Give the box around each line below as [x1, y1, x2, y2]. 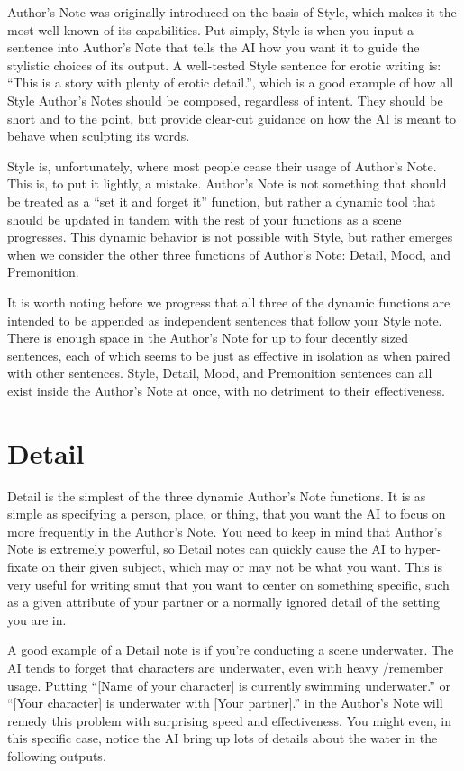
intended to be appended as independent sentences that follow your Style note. [7, 310, 442, 329]
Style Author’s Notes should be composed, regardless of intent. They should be [7, 90, 443, 109]
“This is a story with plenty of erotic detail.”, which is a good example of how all [7, 73, 454, 92]
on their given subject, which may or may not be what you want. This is [41, 556, 442, 575]
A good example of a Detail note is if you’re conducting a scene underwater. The [7, 640, 454, 659]
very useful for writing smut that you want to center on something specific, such [7, 574, 450, 593]
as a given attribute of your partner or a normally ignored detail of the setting [7, 592, 440, 611]
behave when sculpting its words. [7, 126, 190, 145]
